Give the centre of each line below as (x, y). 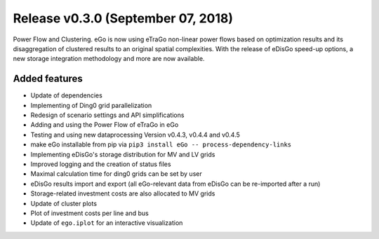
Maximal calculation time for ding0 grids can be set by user (117, 174)
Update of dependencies (67, 95)
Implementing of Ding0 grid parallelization (91, 105)
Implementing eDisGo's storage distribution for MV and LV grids (123, 154)
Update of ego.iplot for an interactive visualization (107, 223)
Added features (48, 79)
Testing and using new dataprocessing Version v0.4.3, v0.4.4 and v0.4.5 (135, 135)
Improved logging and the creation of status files (101, 164)
